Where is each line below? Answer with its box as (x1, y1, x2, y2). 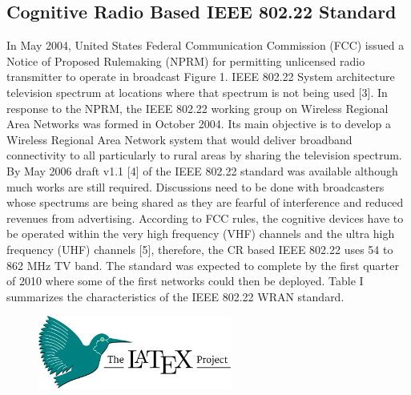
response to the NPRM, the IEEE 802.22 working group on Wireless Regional (6, 99, 389, 116)
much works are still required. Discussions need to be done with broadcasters (6, 178, 385, 195)
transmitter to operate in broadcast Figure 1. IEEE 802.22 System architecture (6, 68, 395, 85)
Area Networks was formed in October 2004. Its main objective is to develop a (6, 115, 391, 132)
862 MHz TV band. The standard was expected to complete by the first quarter (6, 256, 399, 273)
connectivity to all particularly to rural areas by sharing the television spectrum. (6, 147, 402, 163)
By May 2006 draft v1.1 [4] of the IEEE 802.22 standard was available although (6, 162, 398, 179)
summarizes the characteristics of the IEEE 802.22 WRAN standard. (6, 288, 345, 304)
